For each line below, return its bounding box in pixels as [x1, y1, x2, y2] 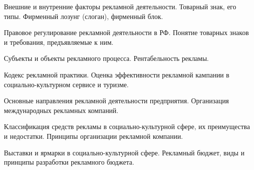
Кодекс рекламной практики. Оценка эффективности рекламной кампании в [4, 69, 230, 79]
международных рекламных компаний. [4, 105, 119, 115]
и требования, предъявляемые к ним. [4, 37, 114, 47]
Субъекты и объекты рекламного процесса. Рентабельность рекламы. [4, 53, 209, 63]
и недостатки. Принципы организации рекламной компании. [4, 131, 183, 141]
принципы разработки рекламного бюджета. [4, 157, 134, 167]
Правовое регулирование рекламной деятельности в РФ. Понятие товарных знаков [4, 27, 249, 38]
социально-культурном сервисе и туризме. [4, 79, 129, 89]
